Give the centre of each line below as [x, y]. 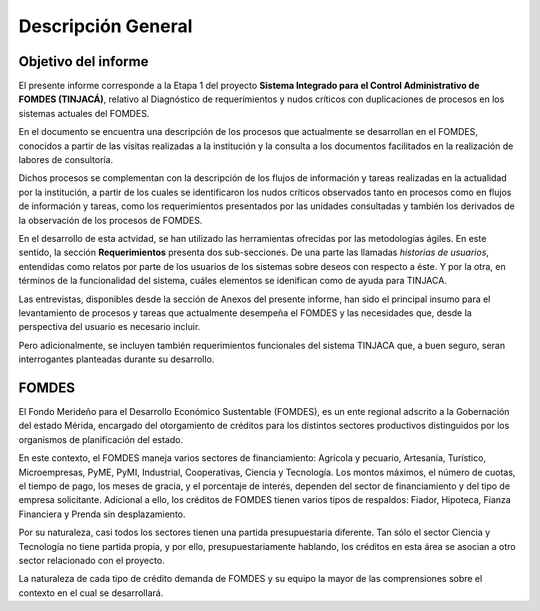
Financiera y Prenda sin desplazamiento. [102, 514]
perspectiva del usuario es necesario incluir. [109, 327]
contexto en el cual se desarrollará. [91, 592]
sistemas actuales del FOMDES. [84, 113]
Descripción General [105, 26]
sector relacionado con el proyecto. [91, 560]
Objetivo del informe [83, 61]
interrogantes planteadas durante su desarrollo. [116, 359]
